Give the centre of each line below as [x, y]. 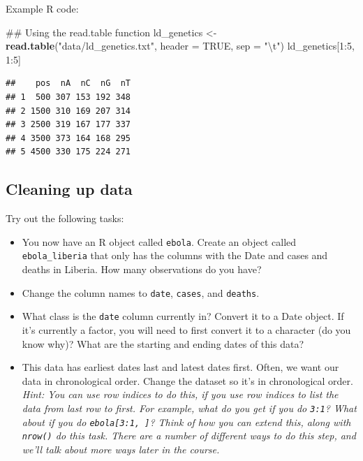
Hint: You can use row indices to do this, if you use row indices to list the [180, 394]
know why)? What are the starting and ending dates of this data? [163, 343]
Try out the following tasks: [65, 218]
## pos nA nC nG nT [68, 83]
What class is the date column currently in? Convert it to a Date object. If [183, 316]
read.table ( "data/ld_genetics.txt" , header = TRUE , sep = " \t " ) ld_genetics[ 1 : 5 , [180, 46]
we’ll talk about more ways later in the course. [121, 449]
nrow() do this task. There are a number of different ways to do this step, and [189, 436]
